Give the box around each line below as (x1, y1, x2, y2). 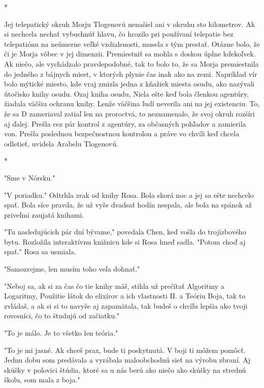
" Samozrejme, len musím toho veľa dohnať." (4, 263, 140, 274)
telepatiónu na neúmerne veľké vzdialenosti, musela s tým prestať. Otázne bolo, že (4, 38, 260, 49)
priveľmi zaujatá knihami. (4, 209, 84, 220)
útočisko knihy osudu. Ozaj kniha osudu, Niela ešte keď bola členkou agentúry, (4, 88, 249, 99)
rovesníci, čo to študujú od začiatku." (4, 310, 120, 321)
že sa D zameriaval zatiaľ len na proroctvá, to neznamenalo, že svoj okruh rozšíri (4, 108, 255, 118)
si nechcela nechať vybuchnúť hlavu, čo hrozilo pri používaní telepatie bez (4, 28, 234, 39)
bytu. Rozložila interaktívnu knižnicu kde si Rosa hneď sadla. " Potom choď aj (4, 236, 246, 247)
